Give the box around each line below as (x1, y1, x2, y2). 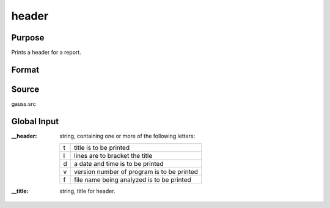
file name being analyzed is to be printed (74, 176, 192, 184)
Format (11, 64, 40, 75)
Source (11, 84, 40, 94)
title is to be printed (74, 144, 130, 152)
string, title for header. (59, 187, 116, 195)
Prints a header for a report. (11, 49, 82, 56)
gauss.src (11, 100, 36, 107)
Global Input (11, 116, 59, 127)
